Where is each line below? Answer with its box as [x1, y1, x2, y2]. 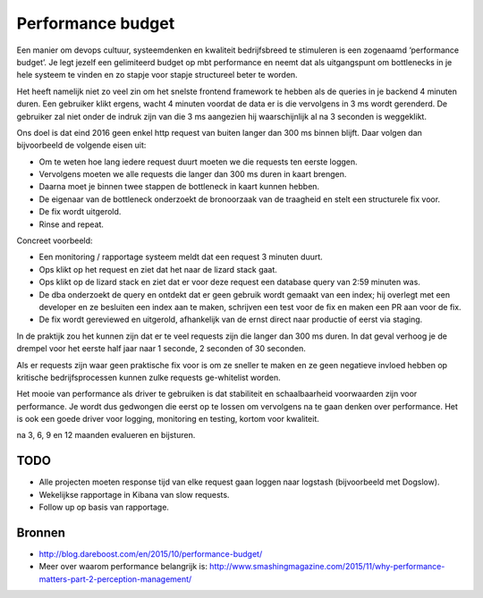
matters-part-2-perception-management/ [38, 573, 192, 585]
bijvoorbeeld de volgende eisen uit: [16, 139, 147, 151]
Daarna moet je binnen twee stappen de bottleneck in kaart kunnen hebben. [38, 181, 320, 192]
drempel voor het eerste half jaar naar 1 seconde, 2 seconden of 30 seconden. [16, 343, 306, 354]
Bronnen [16, 525, 66, 540]
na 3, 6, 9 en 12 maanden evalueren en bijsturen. [16, 430, 196, 441]
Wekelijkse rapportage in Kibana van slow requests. [38, 489, 230, 500]
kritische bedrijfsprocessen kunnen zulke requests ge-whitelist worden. [16, 372, 281, 383]
